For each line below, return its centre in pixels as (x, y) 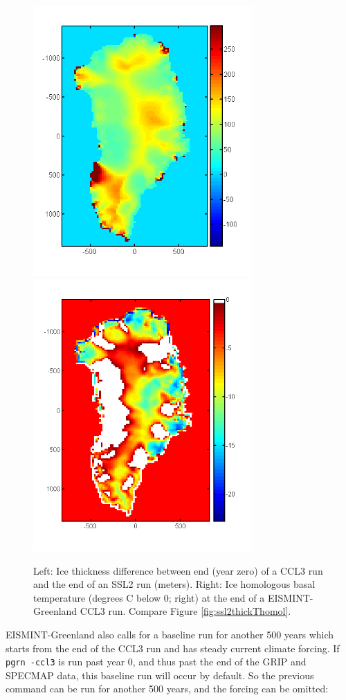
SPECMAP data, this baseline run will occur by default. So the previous (160, 675)
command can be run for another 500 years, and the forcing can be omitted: (167, 689)
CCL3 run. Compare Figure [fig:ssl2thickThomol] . (185, 611)
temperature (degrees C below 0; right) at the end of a (149, 597)
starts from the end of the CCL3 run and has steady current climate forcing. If (173, 648)
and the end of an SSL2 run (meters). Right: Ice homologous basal (174, 584)
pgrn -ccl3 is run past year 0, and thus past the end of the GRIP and (156, 662)
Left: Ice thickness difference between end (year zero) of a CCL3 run (178, 570)
